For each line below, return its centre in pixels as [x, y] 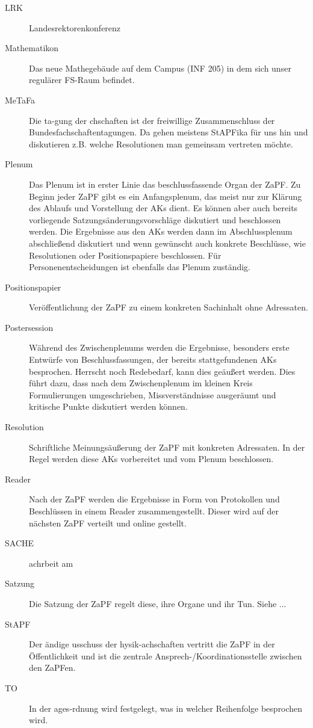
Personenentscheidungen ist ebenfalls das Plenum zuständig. [140, 267]
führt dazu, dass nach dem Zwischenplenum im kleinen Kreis [141, 383]
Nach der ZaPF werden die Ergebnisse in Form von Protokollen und [154, 499]
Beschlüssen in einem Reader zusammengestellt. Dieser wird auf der [154, 511]
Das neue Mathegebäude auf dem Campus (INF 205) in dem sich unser [160, 68]
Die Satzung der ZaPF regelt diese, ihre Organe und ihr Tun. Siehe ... [158, 603]
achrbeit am [51, 563]
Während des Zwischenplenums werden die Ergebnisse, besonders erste [159, 347]
